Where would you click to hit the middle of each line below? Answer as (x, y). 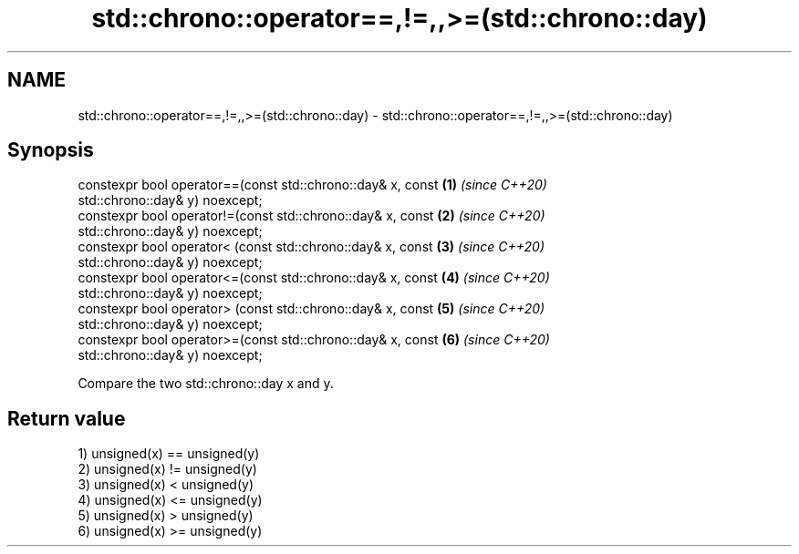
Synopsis (51, 150)
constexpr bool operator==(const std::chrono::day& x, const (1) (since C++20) (312, 185)
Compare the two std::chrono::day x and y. (206, 384)
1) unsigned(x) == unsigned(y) (169, 454)
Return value (67, 418)
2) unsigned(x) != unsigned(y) (167, 469)
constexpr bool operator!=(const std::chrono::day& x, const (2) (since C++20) (311, 216)
